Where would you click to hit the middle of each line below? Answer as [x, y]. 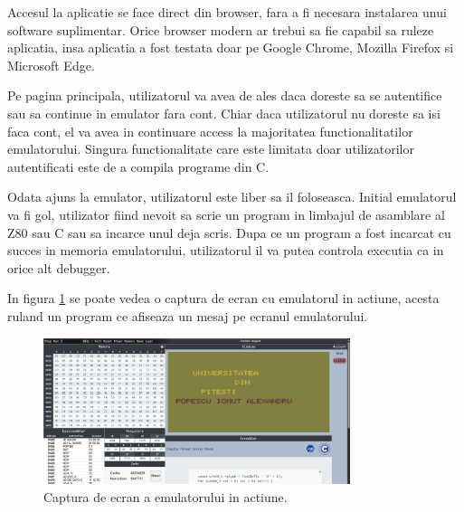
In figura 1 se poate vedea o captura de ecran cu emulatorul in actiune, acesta [223, 298]
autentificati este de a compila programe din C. [138, 166]
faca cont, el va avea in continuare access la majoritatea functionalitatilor [210, 131]
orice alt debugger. [59, 267]
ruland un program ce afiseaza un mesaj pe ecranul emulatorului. [188, 315]
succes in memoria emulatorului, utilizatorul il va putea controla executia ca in [226, 250]
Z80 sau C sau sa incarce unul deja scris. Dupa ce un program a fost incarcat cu [229, 232]
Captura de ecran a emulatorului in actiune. [166, 497]
